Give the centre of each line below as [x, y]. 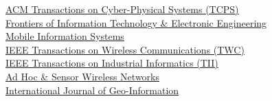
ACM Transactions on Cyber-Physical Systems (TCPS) [122, 9]
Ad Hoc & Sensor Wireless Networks [82, 76]
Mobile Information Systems [65, 36]
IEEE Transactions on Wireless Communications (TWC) [125, 49]
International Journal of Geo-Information [92, 90]
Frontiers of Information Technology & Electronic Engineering [136, 22]
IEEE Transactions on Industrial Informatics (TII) [112, 63]
